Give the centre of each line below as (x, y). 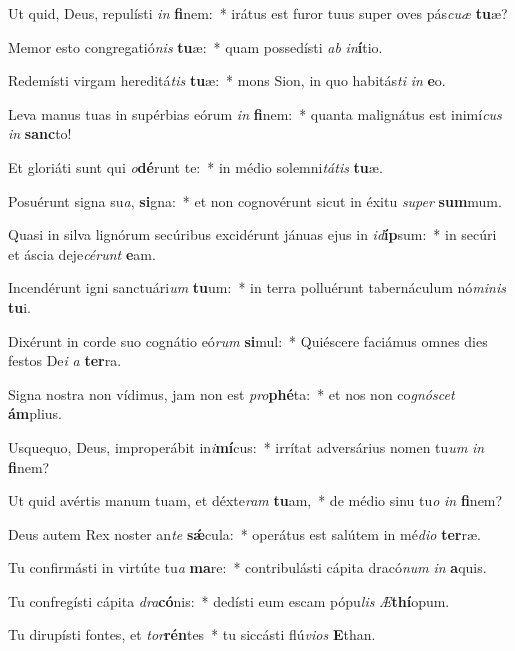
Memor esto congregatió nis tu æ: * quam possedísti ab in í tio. (195, 46)
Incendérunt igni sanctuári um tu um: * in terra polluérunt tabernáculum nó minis (257, 287)
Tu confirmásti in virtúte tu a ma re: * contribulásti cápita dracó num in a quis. (247, 567)
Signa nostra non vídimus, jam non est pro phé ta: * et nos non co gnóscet (231, 393)
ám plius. (35, 413)
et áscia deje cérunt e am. (82, 253)
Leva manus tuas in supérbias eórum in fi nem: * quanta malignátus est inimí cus (255, 113)
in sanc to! (40, 133)
